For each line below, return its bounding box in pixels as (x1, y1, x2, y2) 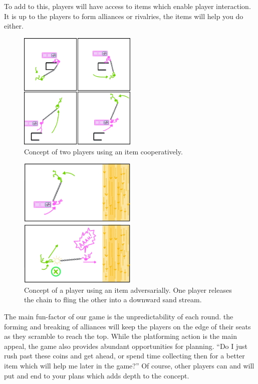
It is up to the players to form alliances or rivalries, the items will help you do (4, 11, 243, 21)
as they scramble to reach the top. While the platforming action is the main (4, 331, 237, 341)
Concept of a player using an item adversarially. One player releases (24, 284, 232, 295)
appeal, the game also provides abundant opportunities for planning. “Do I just (4, 340, 248, 351)
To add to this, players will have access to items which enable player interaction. (4, 1, 251, 11)
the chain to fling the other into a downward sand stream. (24, 294, 202, 305)
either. (4, 21, 24, 31)
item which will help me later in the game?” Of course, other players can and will (4, 360, 254, 370)
